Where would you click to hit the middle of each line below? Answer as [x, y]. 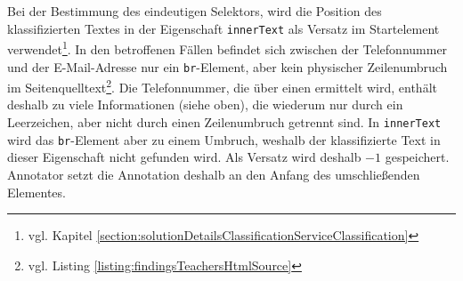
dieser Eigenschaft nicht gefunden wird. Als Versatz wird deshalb [184, 157]
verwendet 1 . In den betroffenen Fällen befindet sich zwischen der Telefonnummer [227, 48]
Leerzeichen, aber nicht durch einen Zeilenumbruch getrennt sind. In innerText [224, 122]
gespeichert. [417, 157]
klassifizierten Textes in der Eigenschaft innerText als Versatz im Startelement [223, 28]
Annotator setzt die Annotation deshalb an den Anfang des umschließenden [214, 174]
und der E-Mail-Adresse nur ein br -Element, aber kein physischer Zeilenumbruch [227, 66]
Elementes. [37, 192]
